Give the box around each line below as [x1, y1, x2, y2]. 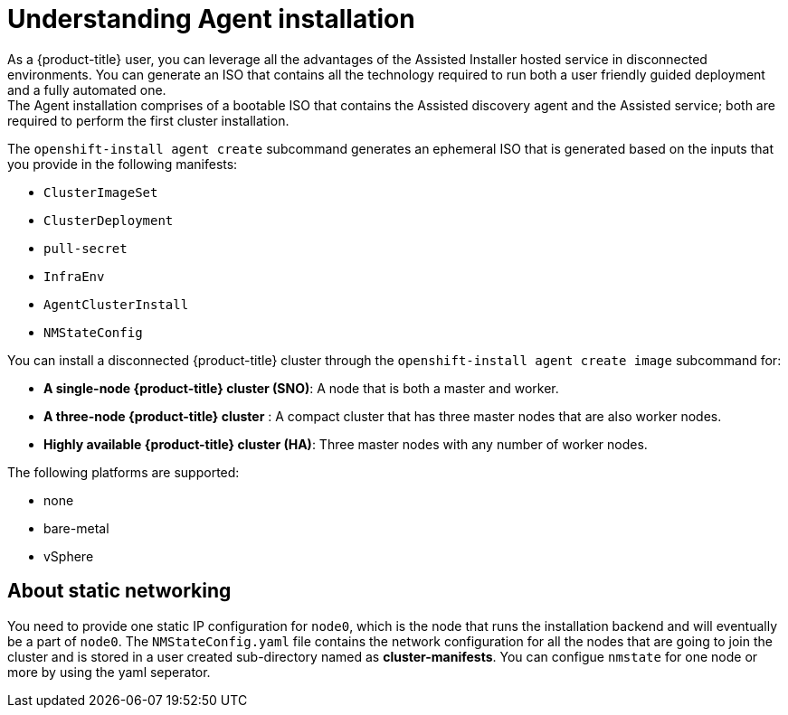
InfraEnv [43, 268, 105, 284]
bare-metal [43, 520, 109, 536]
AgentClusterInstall [43, 296, 189, 312]
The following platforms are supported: [7, 464, 240, 480]
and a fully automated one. [7, 81, 166, 98]
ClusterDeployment [43, 212, 174, 228]
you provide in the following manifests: [7, 155, 238, 172]
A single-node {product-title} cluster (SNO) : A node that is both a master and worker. [43, 380, 559, 396]
